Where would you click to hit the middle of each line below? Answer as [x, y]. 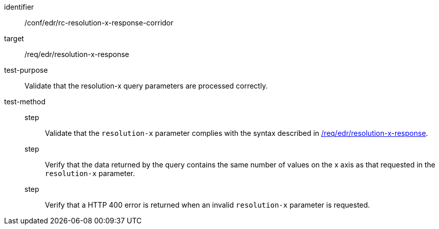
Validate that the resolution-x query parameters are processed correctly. [146, 86]
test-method [25, 102]
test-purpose [26, 70]
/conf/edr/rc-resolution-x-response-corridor [99, 23]
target [14, 38]
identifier [19, 7]
